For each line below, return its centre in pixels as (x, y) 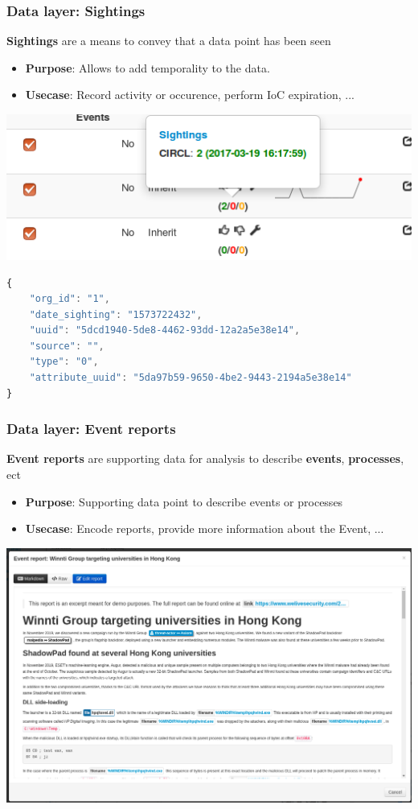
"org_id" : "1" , (70, 299)
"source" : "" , (67, 346)
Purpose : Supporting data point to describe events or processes (184, 501)
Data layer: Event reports (91, 429)
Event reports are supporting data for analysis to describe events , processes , (205, 458)
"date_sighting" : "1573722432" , (116, 314)
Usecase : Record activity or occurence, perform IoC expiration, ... (190, 95)
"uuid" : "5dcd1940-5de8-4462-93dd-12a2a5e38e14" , (165, 330)
